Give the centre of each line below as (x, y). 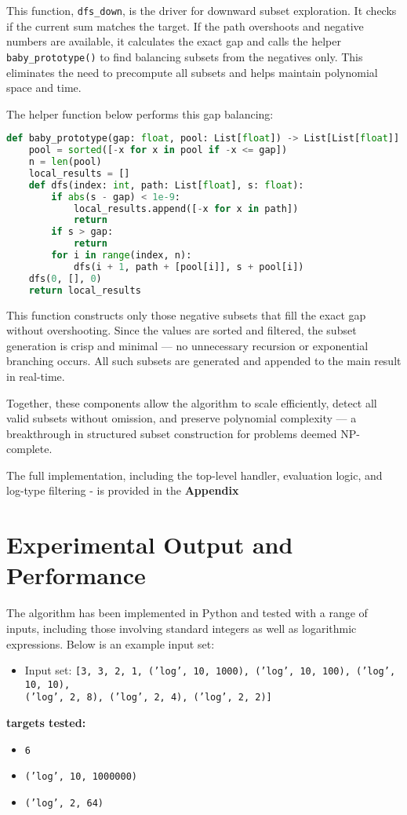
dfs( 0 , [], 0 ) (65, 278)
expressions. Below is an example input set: (111, 643)
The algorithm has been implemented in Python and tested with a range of (187, 613)
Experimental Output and (150, 545)
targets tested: (46, 723)
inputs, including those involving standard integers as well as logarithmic (182, 628)
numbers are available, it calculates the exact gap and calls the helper (174, 41)
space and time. (44, 88)
